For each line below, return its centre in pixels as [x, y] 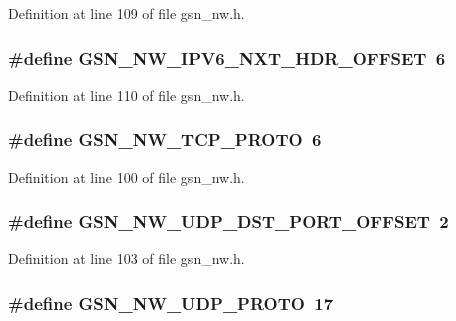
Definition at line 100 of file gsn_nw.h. [126, 176]
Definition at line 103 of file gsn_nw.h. [126, 258]
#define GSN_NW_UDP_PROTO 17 [171, 302]
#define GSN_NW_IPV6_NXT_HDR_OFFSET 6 [227, 57]
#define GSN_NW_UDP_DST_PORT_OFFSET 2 [228, 221]
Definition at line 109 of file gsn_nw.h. [126, 13]
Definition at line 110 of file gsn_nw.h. [126, 94]
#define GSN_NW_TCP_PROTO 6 [165, 139]
